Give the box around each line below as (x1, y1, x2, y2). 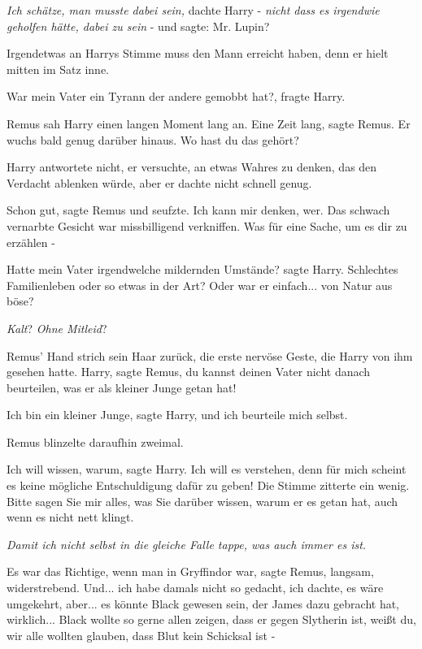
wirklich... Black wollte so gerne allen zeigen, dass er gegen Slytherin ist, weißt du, (7, 611, 416, 628)
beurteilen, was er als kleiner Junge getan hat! (7, 379, 237, 396)
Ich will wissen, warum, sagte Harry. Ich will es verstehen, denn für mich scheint (7, 461, 407, 478)
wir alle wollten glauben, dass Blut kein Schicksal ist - (7, 626, 276, 643)
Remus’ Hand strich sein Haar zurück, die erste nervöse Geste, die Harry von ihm (7, 347, 413, 364)
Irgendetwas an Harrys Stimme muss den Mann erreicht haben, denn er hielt (7, 45, 389, 62)
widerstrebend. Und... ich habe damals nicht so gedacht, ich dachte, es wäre (7, 579, 384, 596)
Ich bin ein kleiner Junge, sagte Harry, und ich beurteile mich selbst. (7, 406, 348, 423)
